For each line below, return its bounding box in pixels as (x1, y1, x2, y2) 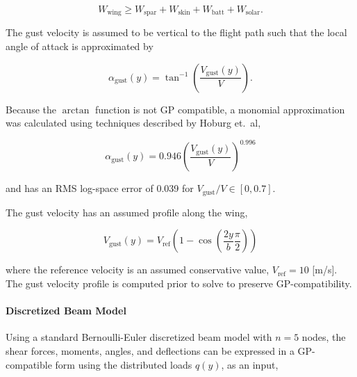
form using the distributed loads (55, 357, 192, 371)
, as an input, (221, 357, 279, 371)
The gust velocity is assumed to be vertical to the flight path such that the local (6, 25, 347, 40)
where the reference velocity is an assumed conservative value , (6, 262, 269, 277)
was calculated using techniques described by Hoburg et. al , (6, 115, 261, 130)
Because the (6, 102, 56, 116)
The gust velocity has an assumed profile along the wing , (6, 204, 248, 219)
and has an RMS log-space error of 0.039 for (6, 181, 194, 195)
